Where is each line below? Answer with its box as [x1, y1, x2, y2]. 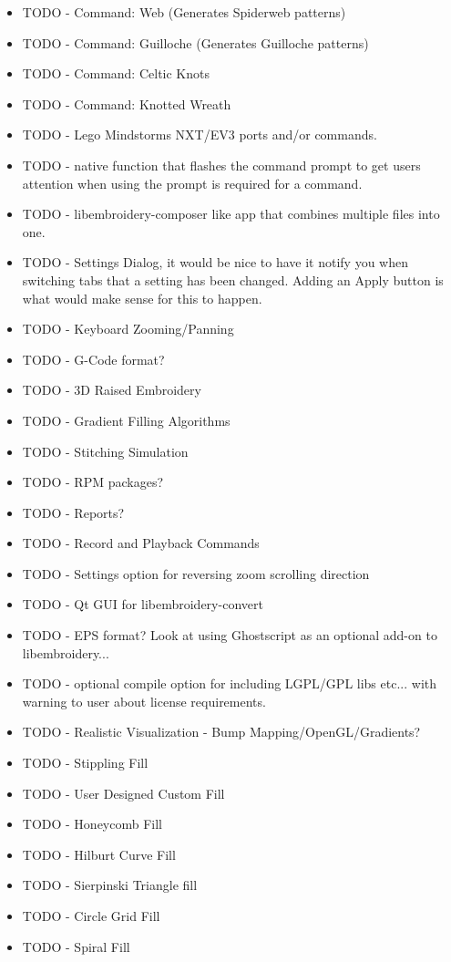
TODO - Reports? [22, 502, 125, 522]
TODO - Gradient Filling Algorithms [22, 410, 231, 429]
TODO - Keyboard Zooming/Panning [22, 319, 234, 338]
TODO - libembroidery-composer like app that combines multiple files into [22, 204, 440, 223]
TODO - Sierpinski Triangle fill [22, 875, 198, 895]
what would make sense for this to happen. [22, 288, 262, 307]
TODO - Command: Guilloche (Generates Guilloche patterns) [22, 33, 369, 52]
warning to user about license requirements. [22, 691, 266, 710]
